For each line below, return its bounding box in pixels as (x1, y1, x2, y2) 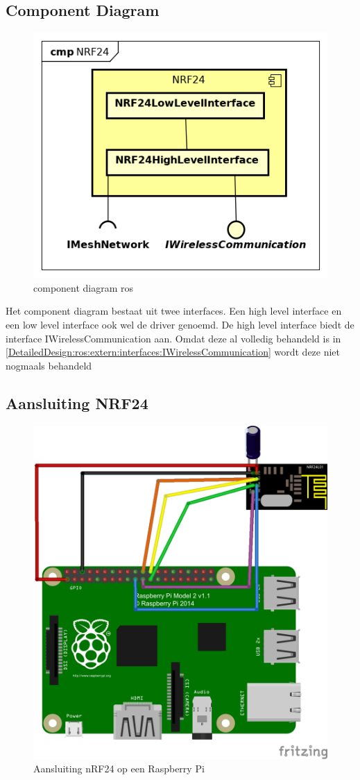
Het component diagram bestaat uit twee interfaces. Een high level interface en (6, 304, 342, 318)
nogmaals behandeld (6, 358, 92, 372)
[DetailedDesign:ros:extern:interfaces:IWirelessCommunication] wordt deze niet (6, 345, 341, 359)
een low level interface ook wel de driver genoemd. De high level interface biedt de (6, 317, 354, 331)
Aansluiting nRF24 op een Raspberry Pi (33, 761, 205, 776)
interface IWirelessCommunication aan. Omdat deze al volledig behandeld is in (6, 331, 341, 345)
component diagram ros (33, 280, 134, 294)
